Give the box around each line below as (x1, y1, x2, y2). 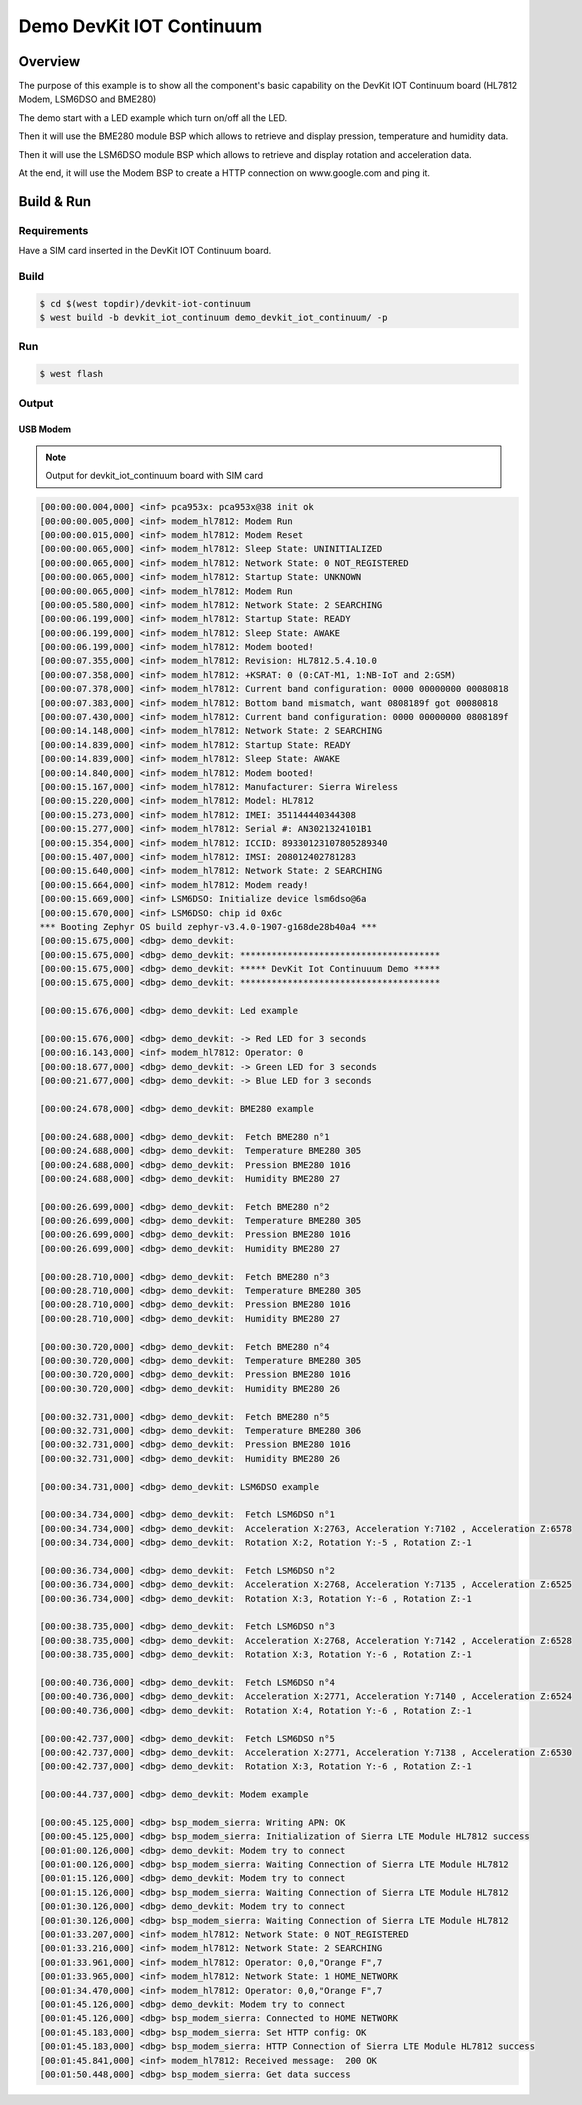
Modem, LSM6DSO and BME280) (18, 93, 157, 105)
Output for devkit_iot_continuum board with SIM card (45, 470, 264, 482)
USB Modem (18, 423, 72, 435)
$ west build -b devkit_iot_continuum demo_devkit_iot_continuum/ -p (39, 312, 388, 324)
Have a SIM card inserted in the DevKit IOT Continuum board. (18, 245, 272, 257)
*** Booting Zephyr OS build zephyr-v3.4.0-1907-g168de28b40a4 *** (39, 921, 378, 932)
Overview (18, 53, 81, 70)
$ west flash (39, 368, 104, 380)
